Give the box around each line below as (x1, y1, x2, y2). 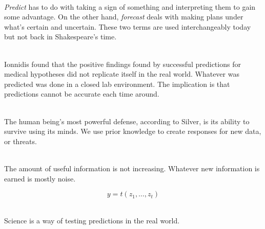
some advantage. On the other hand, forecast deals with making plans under (4, 11, 243, 22)
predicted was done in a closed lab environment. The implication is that (4, 78, 230, 89)
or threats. (4, 135, 37, 146)
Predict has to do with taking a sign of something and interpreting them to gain (4, 1, 256, 12)
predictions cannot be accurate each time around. (4, 88, 159, 99)
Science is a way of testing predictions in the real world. (4, 215, 180, 225)
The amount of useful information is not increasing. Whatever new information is (4, 163, 260, 173)
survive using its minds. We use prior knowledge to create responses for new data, (4, 126, 261, 136)
